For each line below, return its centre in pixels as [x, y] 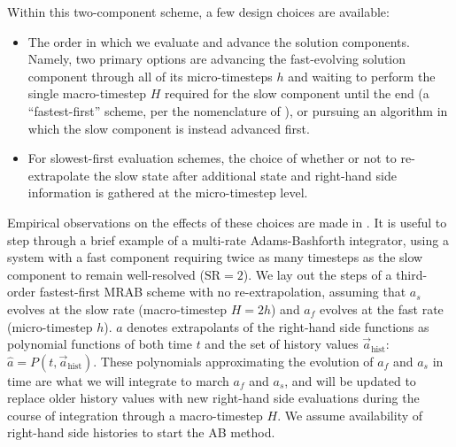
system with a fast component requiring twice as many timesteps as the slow [215, 257]
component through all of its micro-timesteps [150, 76]
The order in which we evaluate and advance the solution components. [219, 41]
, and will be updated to [350, 380]
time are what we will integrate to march [118, 380]
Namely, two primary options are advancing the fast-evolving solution [216, 59]
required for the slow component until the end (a [297, 93]
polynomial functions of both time [100, 344]
